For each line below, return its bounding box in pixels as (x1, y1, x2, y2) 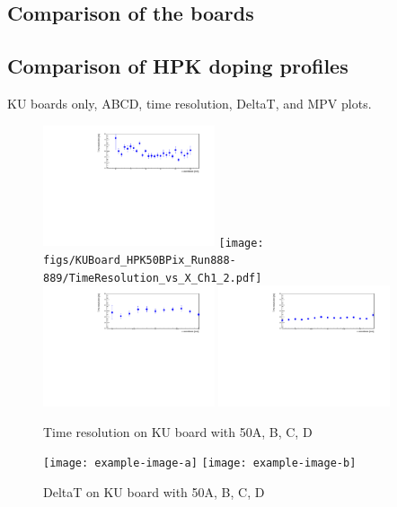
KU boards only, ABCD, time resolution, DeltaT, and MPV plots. (7, 93, 372, 112)
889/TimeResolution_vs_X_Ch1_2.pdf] (43, 271, 262, 284)
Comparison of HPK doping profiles (7, 52, 348, 80)
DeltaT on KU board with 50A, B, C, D (43, 483, 265, 502)
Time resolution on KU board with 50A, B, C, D (43, 422, 313, 441)
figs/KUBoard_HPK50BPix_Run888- (43, 254, 236, 267)
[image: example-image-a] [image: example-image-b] (43, 457, 357, 470)
